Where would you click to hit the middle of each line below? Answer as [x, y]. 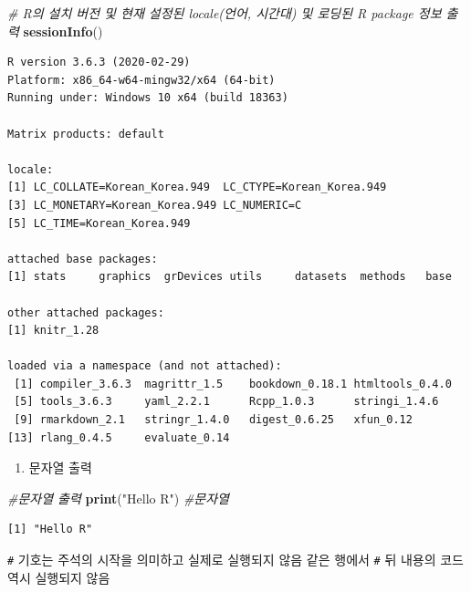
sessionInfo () [63, 31]
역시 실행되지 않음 [59, 577]
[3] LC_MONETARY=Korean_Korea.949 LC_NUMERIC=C [155, 205]
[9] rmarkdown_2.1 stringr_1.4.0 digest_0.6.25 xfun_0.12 [213, 420]
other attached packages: [86, 312]
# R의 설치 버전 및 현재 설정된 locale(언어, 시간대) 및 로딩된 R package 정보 [225, 13]
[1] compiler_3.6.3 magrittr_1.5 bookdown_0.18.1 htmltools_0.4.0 [233, 384]
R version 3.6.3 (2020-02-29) [99, 62]
